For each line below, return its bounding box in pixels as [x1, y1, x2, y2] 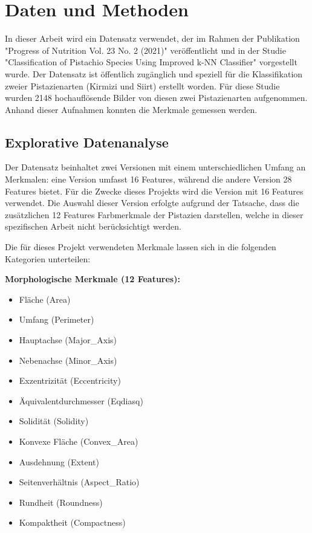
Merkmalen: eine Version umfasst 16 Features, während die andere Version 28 [5, 173, 292, 186]
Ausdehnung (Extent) [19, 455, 99, 468]
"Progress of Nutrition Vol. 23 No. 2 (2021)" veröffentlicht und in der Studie [5, 44, 286, 56]
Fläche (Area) [19, 292, 71, 305]
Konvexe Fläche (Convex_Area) [19, 434, 138, 447]
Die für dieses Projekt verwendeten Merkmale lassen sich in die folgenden [5, 241, 276, 253]
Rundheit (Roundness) [19, 496, 103, 508]
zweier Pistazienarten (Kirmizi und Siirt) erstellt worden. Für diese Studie [5, 79, 280, 92]
